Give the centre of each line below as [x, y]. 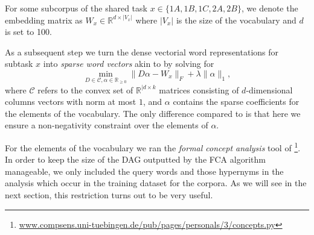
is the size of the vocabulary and [236, 20]
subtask [19, 64]
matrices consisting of [199, 89]
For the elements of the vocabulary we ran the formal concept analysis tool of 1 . [153, 146]
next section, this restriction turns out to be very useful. [109, 195]
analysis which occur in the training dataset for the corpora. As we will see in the [156, 183]
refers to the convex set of [85, 89]
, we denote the [270, 8]
